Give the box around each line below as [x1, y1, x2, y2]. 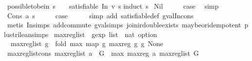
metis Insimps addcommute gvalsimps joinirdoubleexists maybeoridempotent [7, 20, 241, 30]
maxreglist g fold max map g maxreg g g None [10, 38, 163, 49]
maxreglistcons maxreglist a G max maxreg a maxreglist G [7, 48, 199, 58]
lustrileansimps [4, 29, 49, 39]
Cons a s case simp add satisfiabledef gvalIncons [7, 10, 194, 20]
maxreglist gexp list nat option [54, 29, 157, 39]
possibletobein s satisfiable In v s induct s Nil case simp [7, 1, 219, 11]
